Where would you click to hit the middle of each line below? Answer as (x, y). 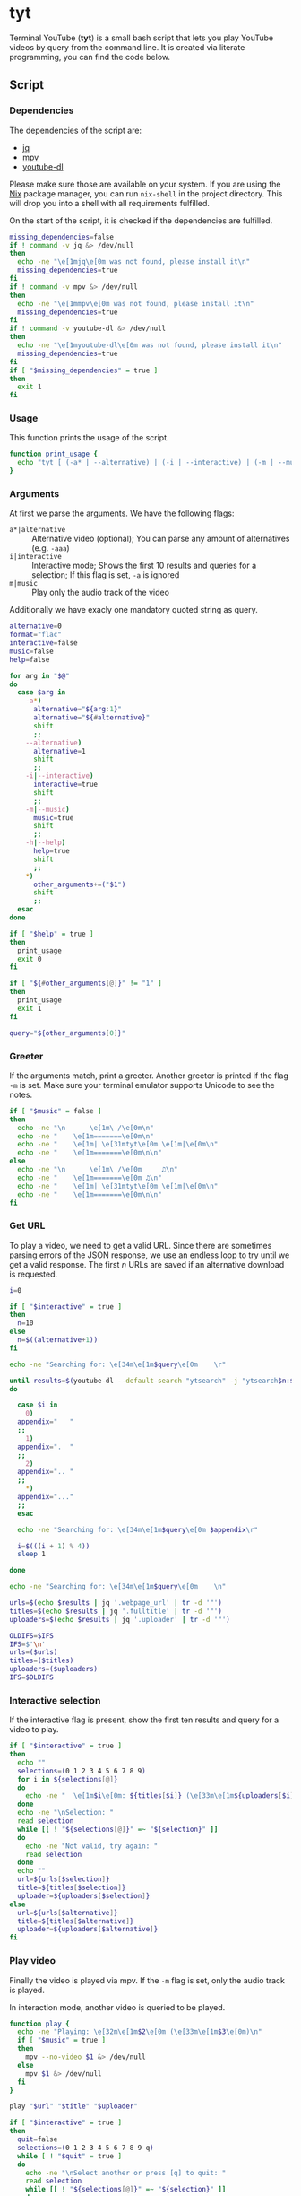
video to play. (34, 1730)
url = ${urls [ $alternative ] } (68, 1913)
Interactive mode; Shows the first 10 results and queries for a (144, 566)
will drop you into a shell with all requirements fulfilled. (110, 203)
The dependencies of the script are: (75, 130)
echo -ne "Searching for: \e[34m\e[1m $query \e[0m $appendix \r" (138, 1529)
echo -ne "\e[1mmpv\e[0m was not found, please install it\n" (136, 303)
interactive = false (43, 643)
